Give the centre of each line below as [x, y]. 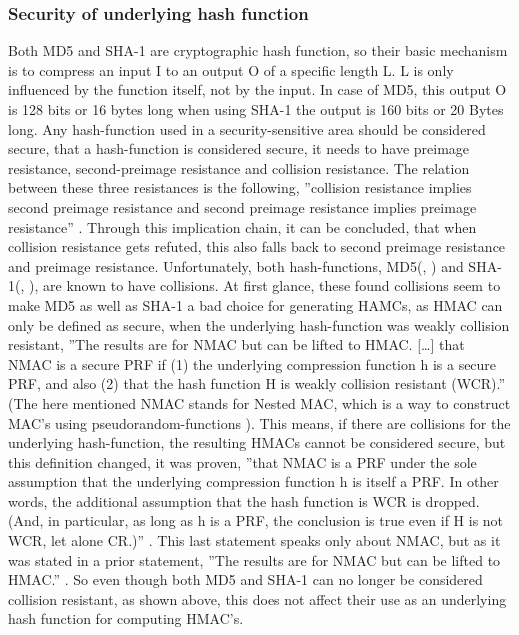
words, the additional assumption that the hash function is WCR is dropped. [244, 500]
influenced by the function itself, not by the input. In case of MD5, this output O [257, 89]
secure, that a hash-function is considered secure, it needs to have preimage [239, 148]
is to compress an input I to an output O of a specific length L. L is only [231, 69]
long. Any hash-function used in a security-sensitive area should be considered [247, 128]
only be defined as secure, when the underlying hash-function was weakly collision [259, 324]
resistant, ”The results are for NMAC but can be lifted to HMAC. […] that [236, 344]
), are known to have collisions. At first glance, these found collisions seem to [265, 285]
